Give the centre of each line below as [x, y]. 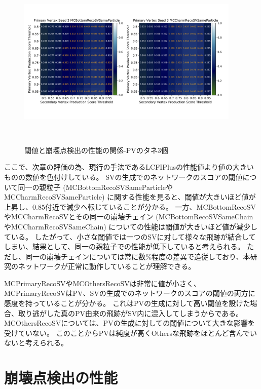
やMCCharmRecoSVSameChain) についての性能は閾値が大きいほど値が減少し [131, 226]
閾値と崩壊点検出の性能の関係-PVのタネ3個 [96, 150]
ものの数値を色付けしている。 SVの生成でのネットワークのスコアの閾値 [123, 177]
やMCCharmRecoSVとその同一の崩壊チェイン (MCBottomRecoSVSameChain [129, 217]
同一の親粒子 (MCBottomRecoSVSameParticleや [96, 187]
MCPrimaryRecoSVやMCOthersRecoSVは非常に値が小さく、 [102, 283]
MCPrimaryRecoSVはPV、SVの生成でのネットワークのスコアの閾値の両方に [130, 293]
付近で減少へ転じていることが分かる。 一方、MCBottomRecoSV [150, 206]
